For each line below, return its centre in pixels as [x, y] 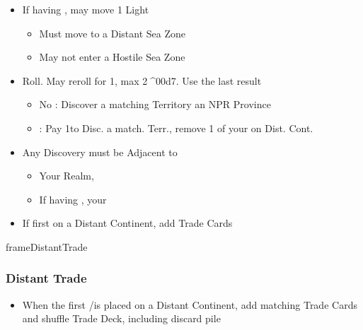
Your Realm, [67, 176]
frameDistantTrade [47, 246]
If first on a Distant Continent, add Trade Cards [127, 223]
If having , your [73, 199]
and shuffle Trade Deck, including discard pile [121, 318]
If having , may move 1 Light [86, 9]
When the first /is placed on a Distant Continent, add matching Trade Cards [190, 304]
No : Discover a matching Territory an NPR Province [155, 104]
